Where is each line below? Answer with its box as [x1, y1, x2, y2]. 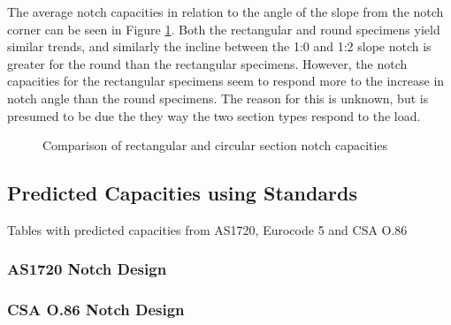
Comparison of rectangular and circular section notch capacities [42, 136, 388, 155]
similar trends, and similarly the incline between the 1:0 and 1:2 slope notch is [7, 37, 432, 56]
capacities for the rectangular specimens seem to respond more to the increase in [7, 72, 445, 90]
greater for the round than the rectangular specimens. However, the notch [7, 54, 408, 72]
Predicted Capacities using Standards [7, 179, 358, 207]
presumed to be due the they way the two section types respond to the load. [7, 106, 421, 125]
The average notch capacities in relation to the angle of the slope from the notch [7, 3, 444, 20]
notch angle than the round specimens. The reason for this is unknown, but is [7, 88, 429, 107]
